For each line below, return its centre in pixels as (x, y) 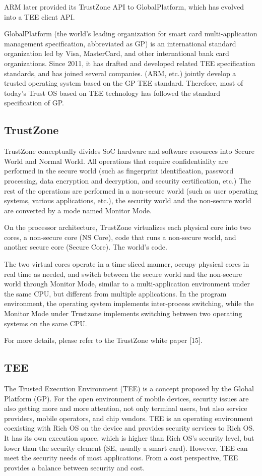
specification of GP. (34, 103)
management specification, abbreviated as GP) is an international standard (120, 43)
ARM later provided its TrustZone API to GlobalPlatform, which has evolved (124, 7)
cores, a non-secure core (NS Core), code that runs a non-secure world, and (120, 237)
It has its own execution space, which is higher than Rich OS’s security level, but (129, 438)
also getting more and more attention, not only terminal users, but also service (126, 408)
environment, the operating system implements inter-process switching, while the (129, 303)
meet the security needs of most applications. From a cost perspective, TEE (121, 458)
